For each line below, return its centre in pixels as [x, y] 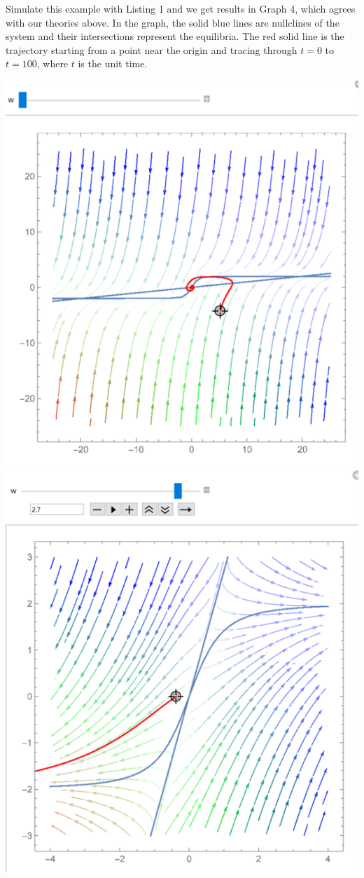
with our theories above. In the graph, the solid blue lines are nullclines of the [173, 22]
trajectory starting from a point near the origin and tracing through [152, 49]
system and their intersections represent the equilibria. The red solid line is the [175, 36]
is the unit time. [113, 63]
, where [52, 63]
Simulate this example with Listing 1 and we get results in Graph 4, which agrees [181, 8]
